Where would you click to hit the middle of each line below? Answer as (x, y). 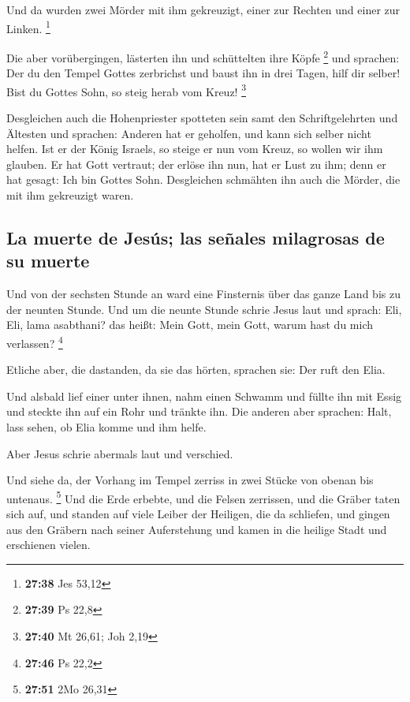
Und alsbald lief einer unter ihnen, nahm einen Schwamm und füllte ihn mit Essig (204, 396)
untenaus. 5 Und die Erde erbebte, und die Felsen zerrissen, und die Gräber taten (203, 497)
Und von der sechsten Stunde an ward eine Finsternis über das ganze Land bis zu (203, 294)
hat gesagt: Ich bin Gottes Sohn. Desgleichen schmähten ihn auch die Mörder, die (203, 179)
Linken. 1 (28, 27)
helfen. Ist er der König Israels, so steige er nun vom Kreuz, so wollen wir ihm (195, 149)
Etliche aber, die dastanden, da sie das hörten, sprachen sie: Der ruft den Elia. (196, 370)
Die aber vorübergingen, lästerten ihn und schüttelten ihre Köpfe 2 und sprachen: (203, 56)
